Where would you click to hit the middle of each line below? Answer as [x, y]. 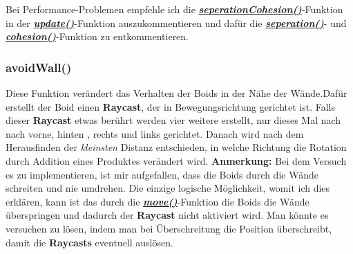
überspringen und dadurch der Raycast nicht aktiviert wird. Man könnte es [167, 215]
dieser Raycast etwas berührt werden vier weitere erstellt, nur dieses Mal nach [173, 120]
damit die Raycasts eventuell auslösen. [89, 242]
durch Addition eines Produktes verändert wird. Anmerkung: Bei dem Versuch [176, 160]
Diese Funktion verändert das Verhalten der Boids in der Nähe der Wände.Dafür [176, 93]
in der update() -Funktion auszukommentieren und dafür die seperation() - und [176, 22]
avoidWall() [39, 67]
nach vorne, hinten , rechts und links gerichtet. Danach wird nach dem [155, 133]
